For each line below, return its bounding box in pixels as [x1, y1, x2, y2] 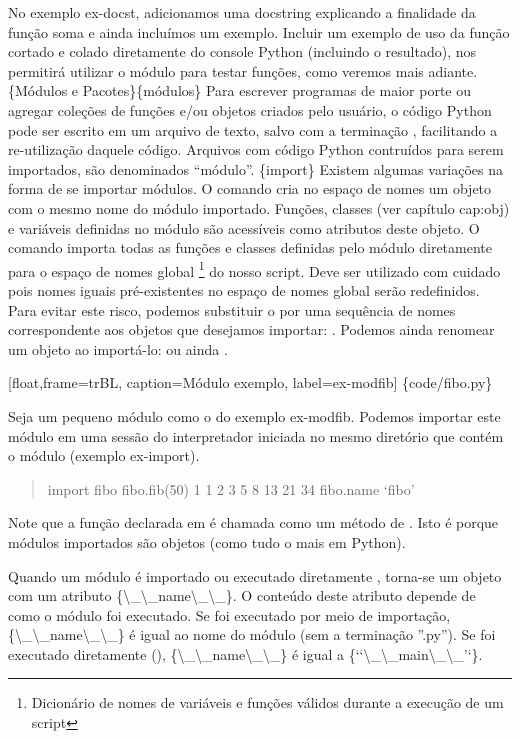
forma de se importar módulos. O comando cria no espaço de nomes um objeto [8, 178, 492, 199]
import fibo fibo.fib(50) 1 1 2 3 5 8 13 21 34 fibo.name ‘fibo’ [47, 478, 415, 499]
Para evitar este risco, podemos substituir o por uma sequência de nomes [8, 299, 456, 320]
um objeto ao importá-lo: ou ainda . [8, 338, 228, 359]
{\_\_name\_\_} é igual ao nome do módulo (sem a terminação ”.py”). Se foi [8, 624, 496, 645]
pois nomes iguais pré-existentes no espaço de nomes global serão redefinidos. [8, 279, 480, 300]
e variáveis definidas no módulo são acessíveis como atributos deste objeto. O [8, 217, 480, 238]
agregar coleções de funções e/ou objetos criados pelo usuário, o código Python [8, 99, 492, 120]
